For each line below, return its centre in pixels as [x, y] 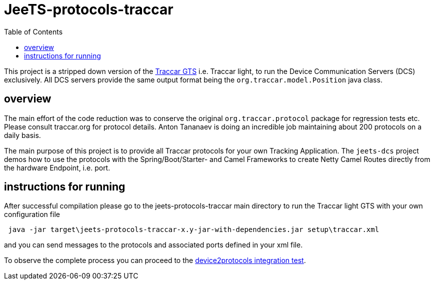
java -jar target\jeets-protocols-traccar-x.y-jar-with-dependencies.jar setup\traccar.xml [194, 230]
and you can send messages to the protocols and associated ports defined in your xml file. [153, 245]
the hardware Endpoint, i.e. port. [57, 167]
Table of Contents [33, 31]
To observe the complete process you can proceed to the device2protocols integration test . [155, 260]
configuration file [32, 214]
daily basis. [22, 135]
